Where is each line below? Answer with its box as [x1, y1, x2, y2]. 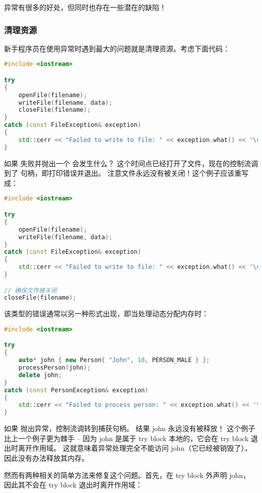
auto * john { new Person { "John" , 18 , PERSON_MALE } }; [18, 357, 210, 364]
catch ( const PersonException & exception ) [4, 386, 149, 394]
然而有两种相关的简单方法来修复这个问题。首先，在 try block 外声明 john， [4, 469, 250, 480]
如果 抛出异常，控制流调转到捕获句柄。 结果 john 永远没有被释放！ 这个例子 [4, 423, 255, 434]
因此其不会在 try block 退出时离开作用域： [4, 479, 143, 490]
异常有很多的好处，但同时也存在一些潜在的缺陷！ [4, 2, 166, 12]
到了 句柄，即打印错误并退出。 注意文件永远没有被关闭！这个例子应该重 [4, 168, 242, 178]
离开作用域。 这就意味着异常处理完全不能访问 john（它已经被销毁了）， [18, 443, 252, 453]
